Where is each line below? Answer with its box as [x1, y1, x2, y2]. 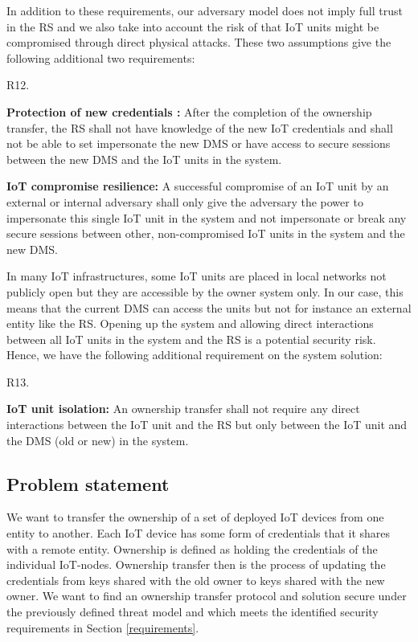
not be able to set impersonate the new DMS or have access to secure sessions [6, 135, 391, 152]
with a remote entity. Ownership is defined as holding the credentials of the [6, 540, 378, 557]
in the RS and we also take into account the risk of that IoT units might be [6, 18, 379, 35]
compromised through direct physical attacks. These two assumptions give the [6, 34, 391, 51]
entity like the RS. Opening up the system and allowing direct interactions [6, 315, 374, 332]
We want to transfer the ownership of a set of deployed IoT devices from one [6, 509, 384, 525]
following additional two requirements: [6, 49, 195, 66]
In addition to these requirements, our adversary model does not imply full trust [6, 2, 403, 18]
